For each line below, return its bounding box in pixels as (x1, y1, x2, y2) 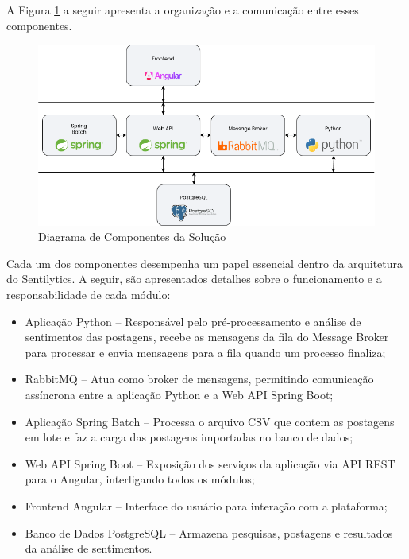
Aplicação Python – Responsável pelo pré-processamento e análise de (25, 312, 361, 329)
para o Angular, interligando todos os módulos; (25, 471, 255, 487)
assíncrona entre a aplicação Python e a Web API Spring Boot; (25, 386, 334, 402)
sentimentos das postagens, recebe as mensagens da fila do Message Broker (25, 328, 389, 345)
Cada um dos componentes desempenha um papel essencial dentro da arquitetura (6, 254, 403, 271)
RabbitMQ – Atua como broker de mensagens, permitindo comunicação (25, 371, 374, 387)
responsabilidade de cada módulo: (6, 286, 171, 303)
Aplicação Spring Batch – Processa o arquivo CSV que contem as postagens (25, 413, 395, 429)
